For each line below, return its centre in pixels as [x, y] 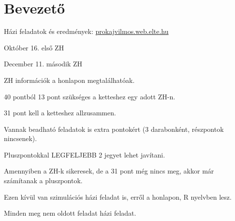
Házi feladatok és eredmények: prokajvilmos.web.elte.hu [86, 31]
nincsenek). [21, 138]
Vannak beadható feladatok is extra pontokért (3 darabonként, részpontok [114, 129]
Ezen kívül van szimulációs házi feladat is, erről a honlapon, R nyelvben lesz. [118, 197]
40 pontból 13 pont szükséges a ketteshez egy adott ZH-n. [90, 96]
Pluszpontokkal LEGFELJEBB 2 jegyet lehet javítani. [85, 154]
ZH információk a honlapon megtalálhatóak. [69, 80]
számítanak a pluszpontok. [43, 181]
